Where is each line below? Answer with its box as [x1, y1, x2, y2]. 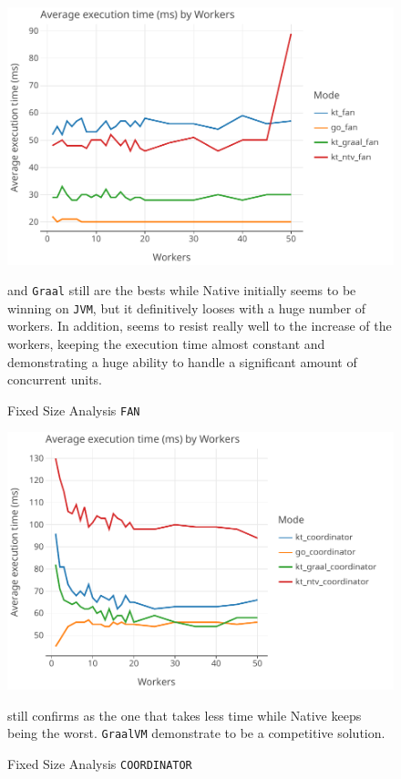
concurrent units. [7, 370, 103, 389]
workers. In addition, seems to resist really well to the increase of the [7, 316, 392, 335]
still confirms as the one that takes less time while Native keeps [7, 705, 362, 724]
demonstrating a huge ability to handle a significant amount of [7, 352, 357, 371]
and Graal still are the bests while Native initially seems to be [7, 281, 356, 300]
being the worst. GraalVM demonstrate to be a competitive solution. [7, 723, 386, 743]
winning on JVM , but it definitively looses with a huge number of [7, 298, 366, 317]
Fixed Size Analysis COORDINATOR [7, 753, 192, 773]
